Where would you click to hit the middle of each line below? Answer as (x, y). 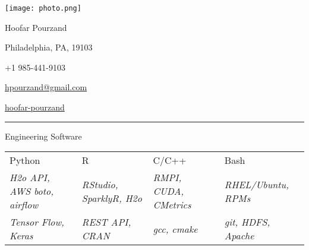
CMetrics (172, 205)
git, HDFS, (247, 222)
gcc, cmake (175, 229)
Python (25, 160)
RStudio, (100, 184)
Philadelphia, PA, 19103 (49, 47)
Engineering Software (43, 136)
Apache (239, 236)
